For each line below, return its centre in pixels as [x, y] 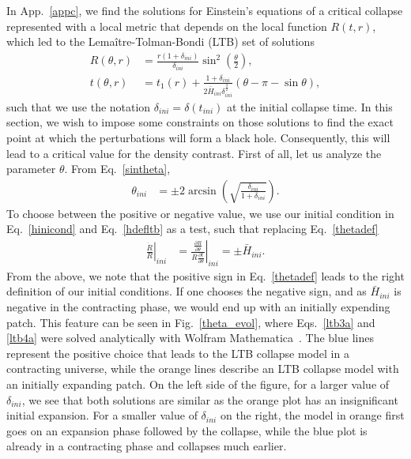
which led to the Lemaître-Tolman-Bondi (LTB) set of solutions [160, 41]
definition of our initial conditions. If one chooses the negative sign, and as [187, 291]
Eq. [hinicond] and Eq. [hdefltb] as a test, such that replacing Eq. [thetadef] [192, 229]
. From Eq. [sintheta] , [117, 169]
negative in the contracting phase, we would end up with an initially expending [198, 307]
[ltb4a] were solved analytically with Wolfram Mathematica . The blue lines [190, 338]
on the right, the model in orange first [312, 415]
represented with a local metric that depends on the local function [167, 26]
